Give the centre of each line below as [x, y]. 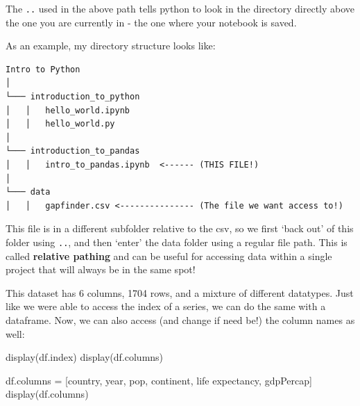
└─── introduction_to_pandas [73, 151]
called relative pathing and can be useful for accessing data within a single [169, 255]
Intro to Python [43, 69]
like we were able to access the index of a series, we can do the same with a [166, 306]
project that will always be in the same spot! [101, 269]
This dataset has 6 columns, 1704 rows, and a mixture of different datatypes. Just [180, 292]
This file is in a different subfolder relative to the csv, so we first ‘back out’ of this [180, 228]
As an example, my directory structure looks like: [111, 46]
